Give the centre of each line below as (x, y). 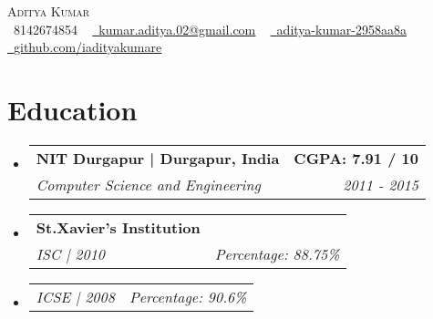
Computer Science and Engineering (148, 184)
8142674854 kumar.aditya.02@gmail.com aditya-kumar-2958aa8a (210, 29)
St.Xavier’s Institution (118, 227)
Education (72, 109)
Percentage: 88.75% (277, 253)
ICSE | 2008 (75, 296)
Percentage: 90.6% (188, 296)
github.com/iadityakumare (88, 47)
